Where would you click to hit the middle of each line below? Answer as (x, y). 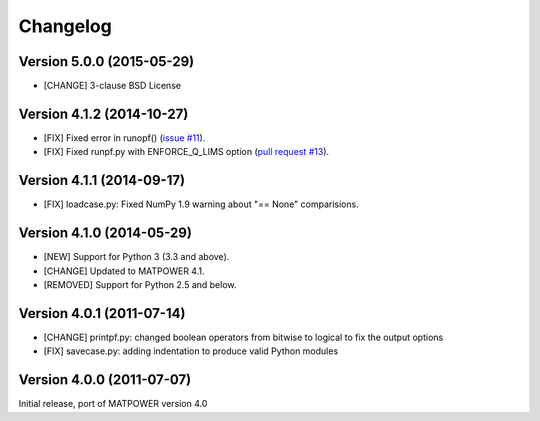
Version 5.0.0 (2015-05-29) (106, 61)
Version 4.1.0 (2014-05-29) (105, 233)
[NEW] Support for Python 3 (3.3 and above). (136, 257)
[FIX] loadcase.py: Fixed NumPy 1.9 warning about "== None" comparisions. (201, 204)
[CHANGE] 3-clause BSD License (112, 86)
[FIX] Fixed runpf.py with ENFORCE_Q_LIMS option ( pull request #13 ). (186, 152)
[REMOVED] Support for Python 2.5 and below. (140, 284)
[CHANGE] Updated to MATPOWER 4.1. (124, 271)
